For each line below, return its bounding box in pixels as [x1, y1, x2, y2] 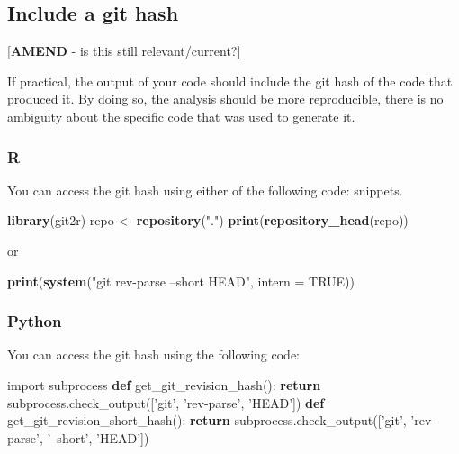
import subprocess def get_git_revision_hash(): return [7, 375, 321, 394]
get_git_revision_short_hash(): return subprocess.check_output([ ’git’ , [7, 411, 407, 430]
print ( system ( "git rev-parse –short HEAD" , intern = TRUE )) [7, 271, 355, 290]
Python [7, 310, 62, 332]
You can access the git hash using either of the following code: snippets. [7, 180, 403, 199]
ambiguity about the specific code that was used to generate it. [7, 106, 355, 125]
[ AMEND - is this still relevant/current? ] [7, 41, 241, 60]
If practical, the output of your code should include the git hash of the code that [7, 71, 453, 90]
